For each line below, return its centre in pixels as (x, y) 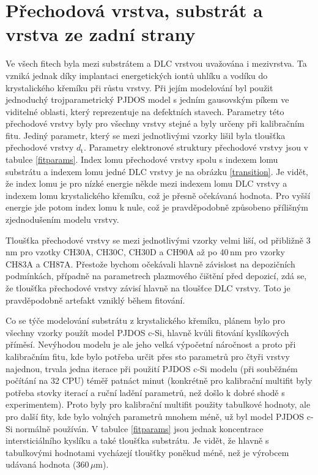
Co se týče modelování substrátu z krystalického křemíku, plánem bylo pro (146, 320)
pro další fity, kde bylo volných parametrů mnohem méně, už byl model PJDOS (155, 416)
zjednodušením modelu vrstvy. (62, 219)
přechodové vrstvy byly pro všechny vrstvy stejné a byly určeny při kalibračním (155, 123)
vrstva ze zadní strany (101, 34)
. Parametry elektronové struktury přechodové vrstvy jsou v (196, 147)
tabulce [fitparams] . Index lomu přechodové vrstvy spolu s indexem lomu (142, 159)
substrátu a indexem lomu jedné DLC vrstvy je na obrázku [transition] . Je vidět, (157, 171)
